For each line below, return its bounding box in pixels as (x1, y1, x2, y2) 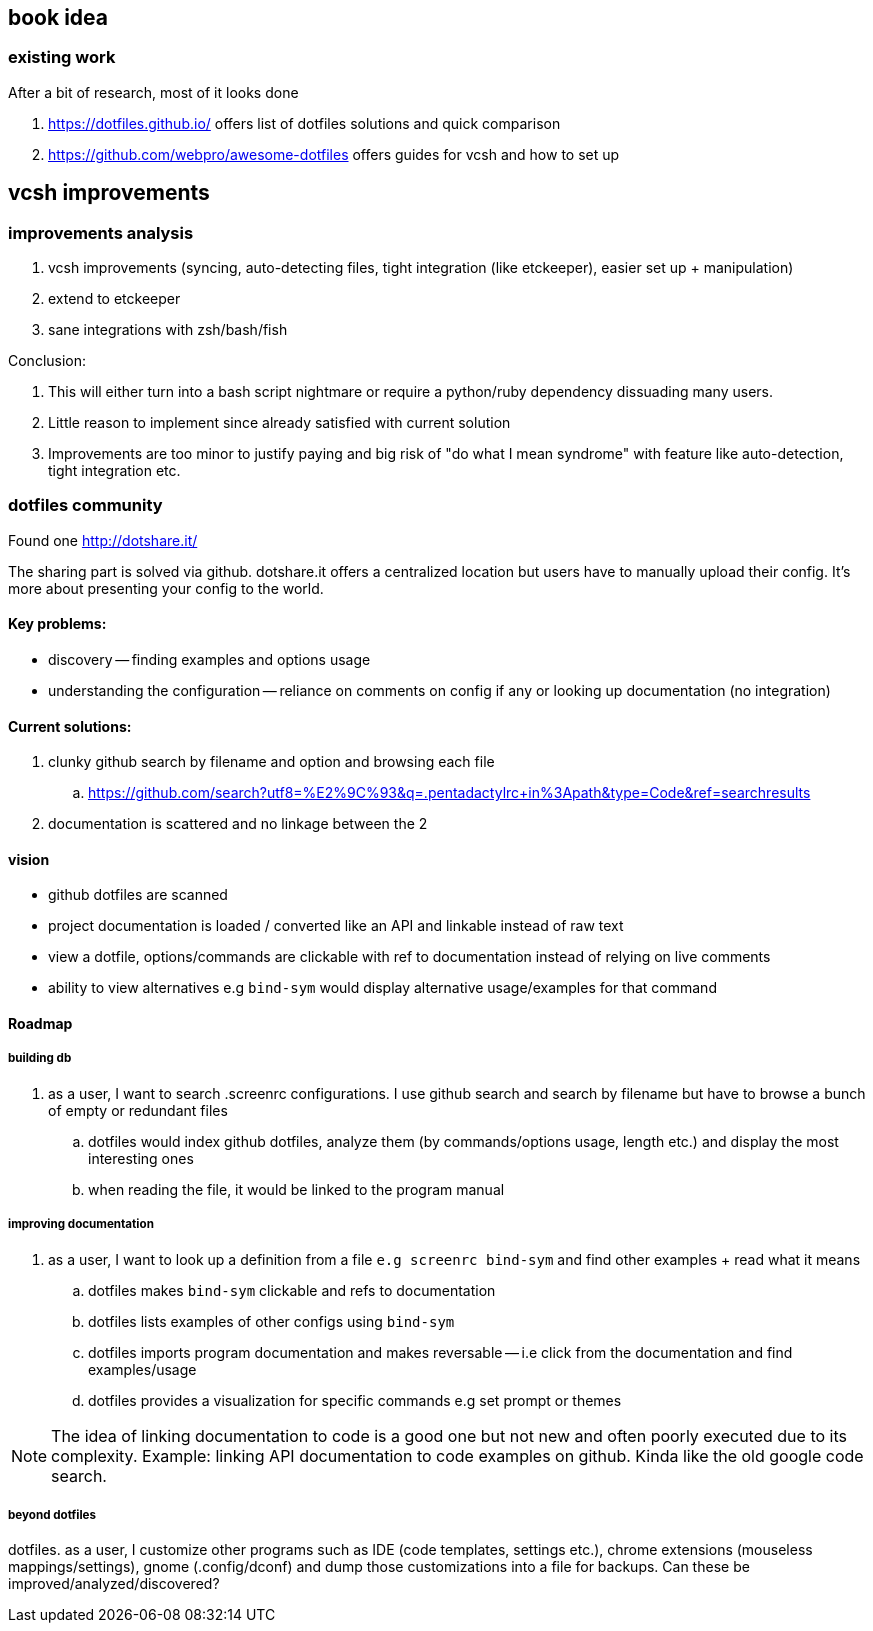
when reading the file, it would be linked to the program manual (88, 1180, 505, 1198)
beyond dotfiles (8, 1507, 96, 1522)
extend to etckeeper (48, 290, 181, 308)
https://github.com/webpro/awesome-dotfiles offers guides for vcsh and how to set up (48, 145, 620, 163)
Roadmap (8, 1015, 73, 1033)
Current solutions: (8, 717, 132, 735)
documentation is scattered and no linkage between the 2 (48, 815, 428, 833)
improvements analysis (8, 222, 194, 243)
